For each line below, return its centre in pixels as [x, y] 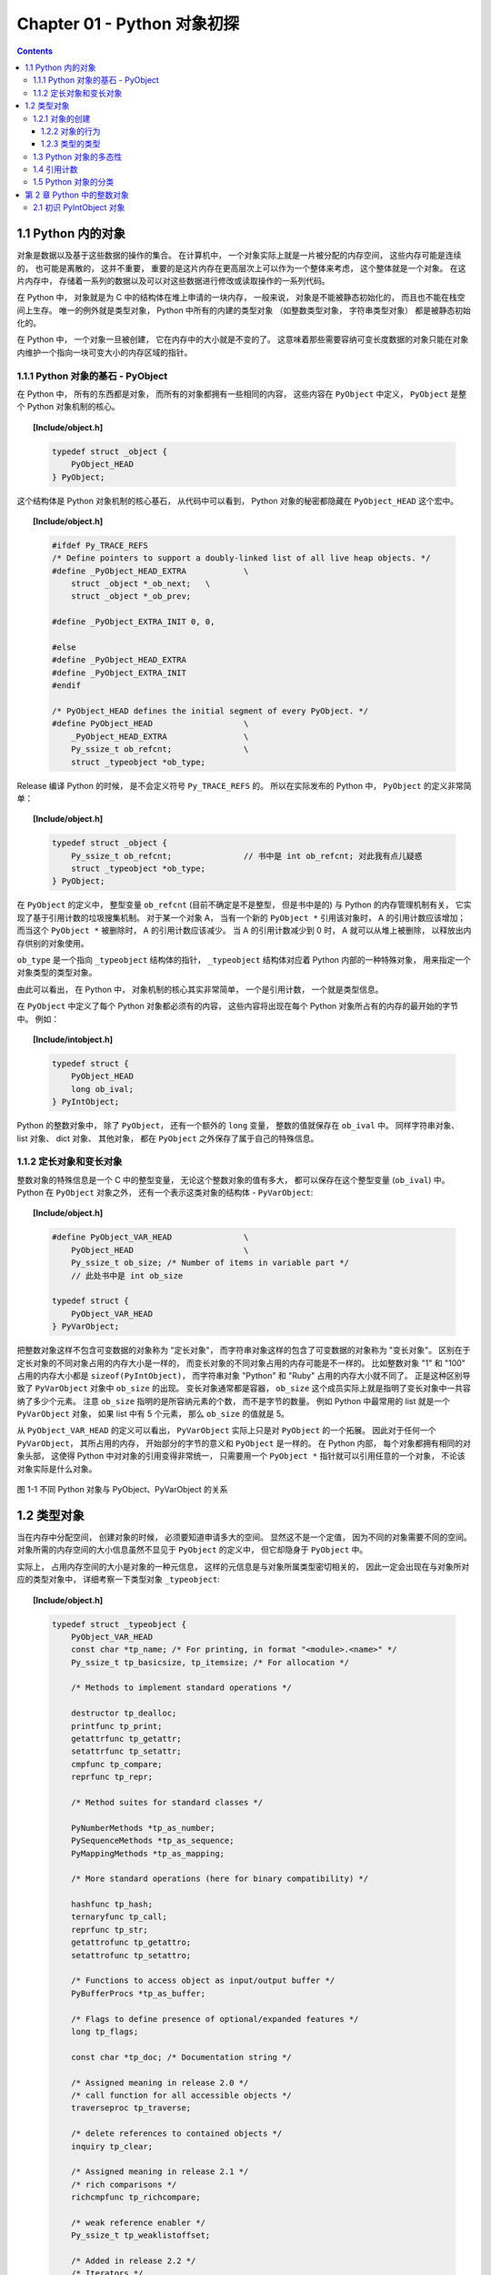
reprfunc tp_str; [110, 1930]
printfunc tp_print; [117, 1726]
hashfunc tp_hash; [112, 1905]
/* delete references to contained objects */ [177, 2133]
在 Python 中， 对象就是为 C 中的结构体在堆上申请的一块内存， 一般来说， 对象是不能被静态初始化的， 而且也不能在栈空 [241, 298]
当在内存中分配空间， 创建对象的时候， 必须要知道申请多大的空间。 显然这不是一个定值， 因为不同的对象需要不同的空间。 [244, 1537]
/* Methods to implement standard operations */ [182, 1688]
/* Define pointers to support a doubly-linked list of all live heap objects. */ [241, 558]
